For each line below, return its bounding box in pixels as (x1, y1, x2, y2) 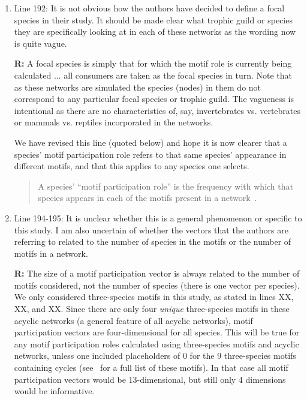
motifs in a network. (14, 247, 88, 259)
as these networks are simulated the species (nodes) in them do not (14, 80, 261, 93)
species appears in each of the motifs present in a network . (38, 191, 257, 204)
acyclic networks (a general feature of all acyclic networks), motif (14, 314, 253, 326)
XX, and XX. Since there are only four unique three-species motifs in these (14, 302, 290, 315)
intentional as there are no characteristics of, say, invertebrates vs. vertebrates (14, 104, 300, 116)
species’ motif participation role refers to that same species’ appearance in (14, 148, 287, 160)
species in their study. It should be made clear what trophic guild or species (14, 13, 293, 26)
